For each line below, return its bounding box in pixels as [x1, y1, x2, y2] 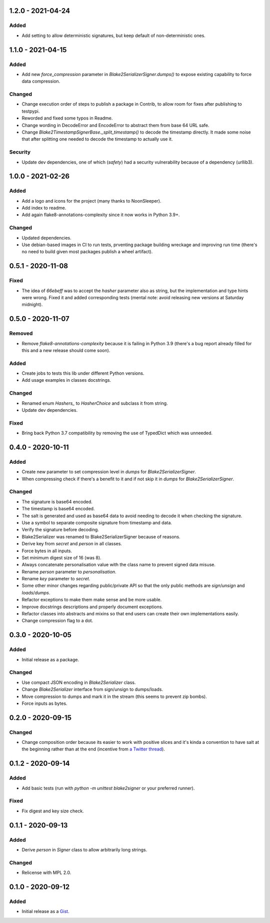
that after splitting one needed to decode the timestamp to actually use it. [21, 136, 173, 142]
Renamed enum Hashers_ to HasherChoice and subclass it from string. [21, 400, 168, 406]
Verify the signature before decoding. [21, 527, 99, 533]
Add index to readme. [21, 205, 66, 211]
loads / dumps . [21, 589, 50, 595]
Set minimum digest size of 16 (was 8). [21, 554, 102, 560]
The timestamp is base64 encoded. [21, 506, 95, 512]
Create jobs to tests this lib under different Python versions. [21, 370, 144, 376]
